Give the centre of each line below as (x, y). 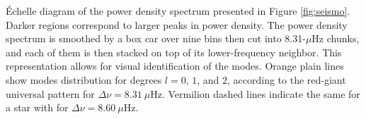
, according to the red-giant (287, 79)
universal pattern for (50, 93)
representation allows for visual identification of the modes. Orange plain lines (175, 66)
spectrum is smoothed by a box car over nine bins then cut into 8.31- (156, 38)
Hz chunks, (336, 38)
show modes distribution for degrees (84, 79)
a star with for (37, 107)
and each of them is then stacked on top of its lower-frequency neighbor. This (174, 52)
